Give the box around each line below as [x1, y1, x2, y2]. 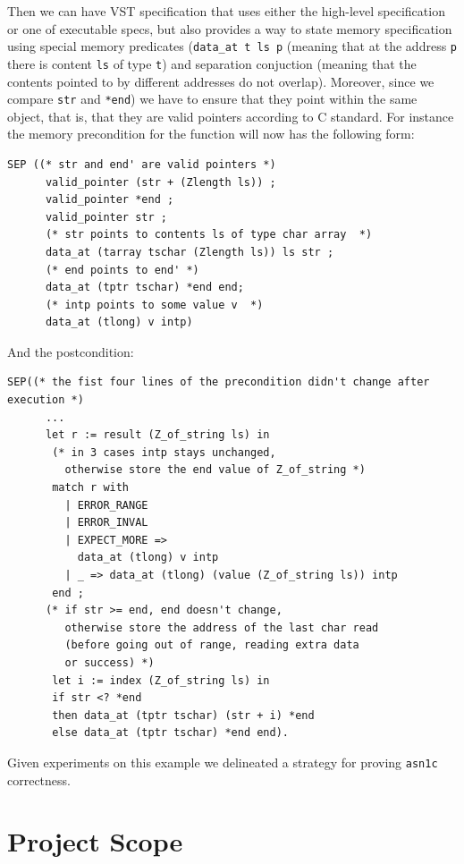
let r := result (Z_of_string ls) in [45, 428, 270, 442]
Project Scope [7, 823, 183, 860]
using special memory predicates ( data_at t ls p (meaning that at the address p [7, 37, 458, 55]
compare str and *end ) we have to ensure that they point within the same [7, 89, 418, 108]
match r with [52, 481, 130, 495]
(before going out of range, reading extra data [64, 639, 359, 652]
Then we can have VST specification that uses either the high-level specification [7, 2, 445, 20]
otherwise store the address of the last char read [64, 621, 379, 634]
